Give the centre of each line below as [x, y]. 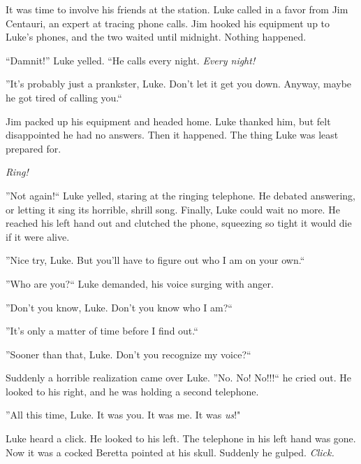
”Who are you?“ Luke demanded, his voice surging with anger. [140, 283]
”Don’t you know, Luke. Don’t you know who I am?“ [119, 307]
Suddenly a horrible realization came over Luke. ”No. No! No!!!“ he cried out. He [179, 378]
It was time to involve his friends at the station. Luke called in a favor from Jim [177, 9]
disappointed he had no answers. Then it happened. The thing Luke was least [172, 135]
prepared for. [34, 148]
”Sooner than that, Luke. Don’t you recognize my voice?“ [128, 354]
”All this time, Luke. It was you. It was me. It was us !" [123, 415]
